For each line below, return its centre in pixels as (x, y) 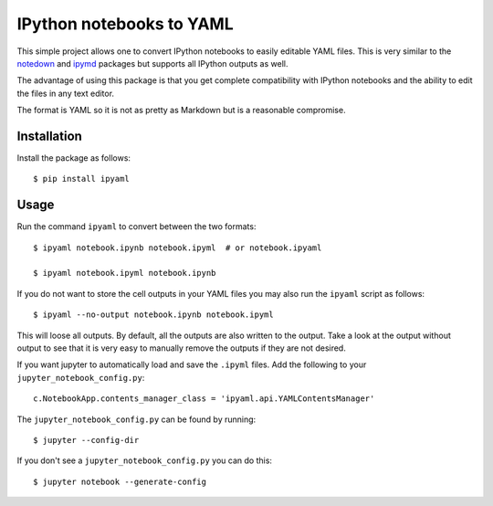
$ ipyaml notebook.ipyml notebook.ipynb (125, 273)
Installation (49, 136)
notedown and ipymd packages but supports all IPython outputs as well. (152, 63)
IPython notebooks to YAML (126, 24)
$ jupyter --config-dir (86, 440)
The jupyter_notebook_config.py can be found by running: (136, 419)
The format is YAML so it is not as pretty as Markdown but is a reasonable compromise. (181, 111)
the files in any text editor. (65, 93)
